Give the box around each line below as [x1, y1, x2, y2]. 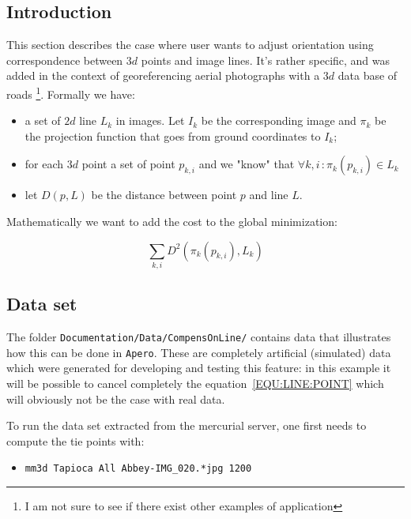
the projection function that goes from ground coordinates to [25, 127, 321, 144]
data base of [337, 67, 398, 84]
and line [249, 186, 288, 203]
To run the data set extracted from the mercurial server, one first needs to [6, 417, 367, 434]
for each [25, 156, 64, 172]
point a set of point [81, 156, 175, 172]
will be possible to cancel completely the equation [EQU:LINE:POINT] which [6, 375, 384, 392]
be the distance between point [91, 186, 237, 203]
